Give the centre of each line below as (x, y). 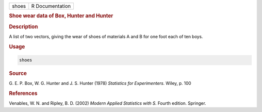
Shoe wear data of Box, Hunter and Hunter (61, 16)
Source (18, 74)
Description (24, 27)
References (23, 94)
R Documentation (51, 6)
